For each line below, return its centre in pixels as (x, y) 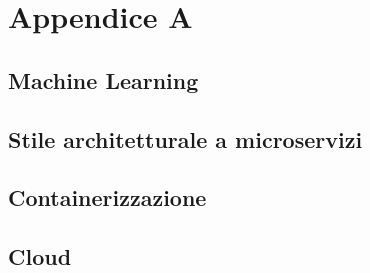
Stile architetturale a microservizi (185, 138)
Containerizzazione (107, 197)
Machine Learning (103, 79)
